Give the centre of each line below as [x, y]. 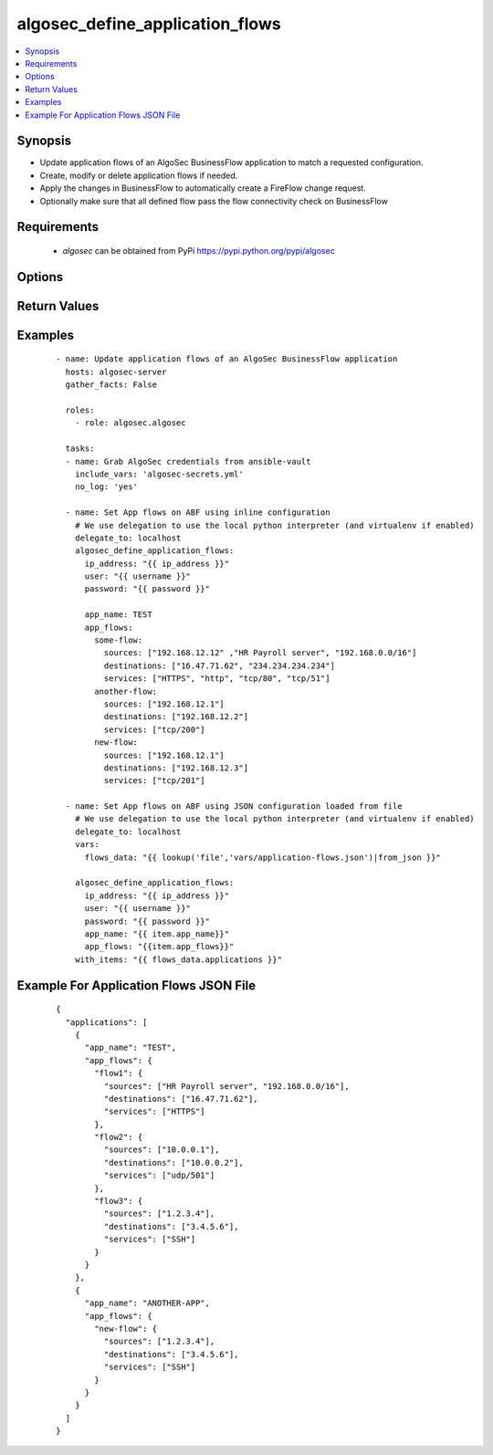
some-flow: [119, 640]
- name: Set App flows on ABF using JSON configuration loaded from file [234, 806]
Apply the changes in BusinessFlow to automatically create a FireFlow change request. [203, 188]
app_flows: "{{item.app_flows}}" [159, 947]
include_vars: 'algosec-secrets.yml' [159, 474]
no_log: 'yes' [106, 487]
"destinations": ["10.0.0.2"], [173, 1162]
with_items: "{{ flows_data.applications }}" [178, 959]
